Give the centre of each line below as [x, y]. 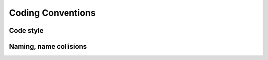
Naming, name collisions [48, 46]
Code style [26, 30]
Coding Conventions [53, 13]
